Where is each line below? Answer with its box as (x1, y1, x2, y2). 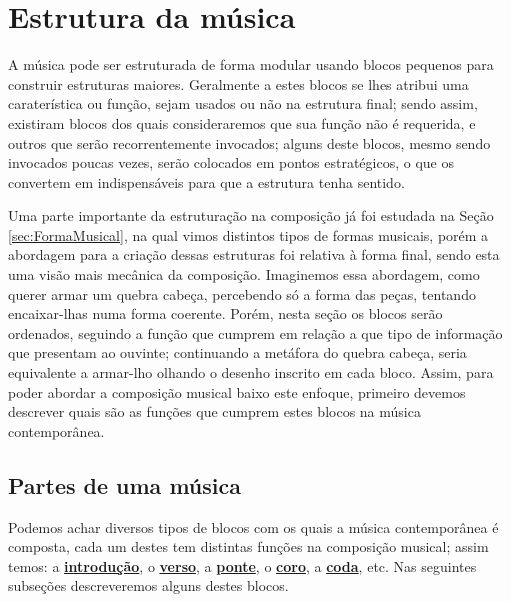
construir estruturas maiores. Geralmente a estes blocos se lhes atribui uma (8, 73, 469, 94)
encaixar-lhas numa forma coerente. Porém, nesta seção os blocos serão (8, 303, 443, 324)
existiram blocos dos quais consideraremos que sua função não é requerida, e (8, 112, 476, 133)
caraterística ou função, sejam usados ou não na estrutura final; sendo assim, (8, 93, 478, 114)
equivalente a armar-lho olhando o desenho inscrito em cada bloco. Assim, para (8, 362, 494, 383)
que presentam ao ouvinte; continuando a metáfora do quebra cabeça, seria (8, 342, 467, 363)
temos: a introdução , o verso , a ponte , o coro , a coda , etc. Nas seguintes (8, 555, 477, 576)
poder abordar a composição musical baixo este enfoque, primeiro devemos (8, 381, 466, 402)
